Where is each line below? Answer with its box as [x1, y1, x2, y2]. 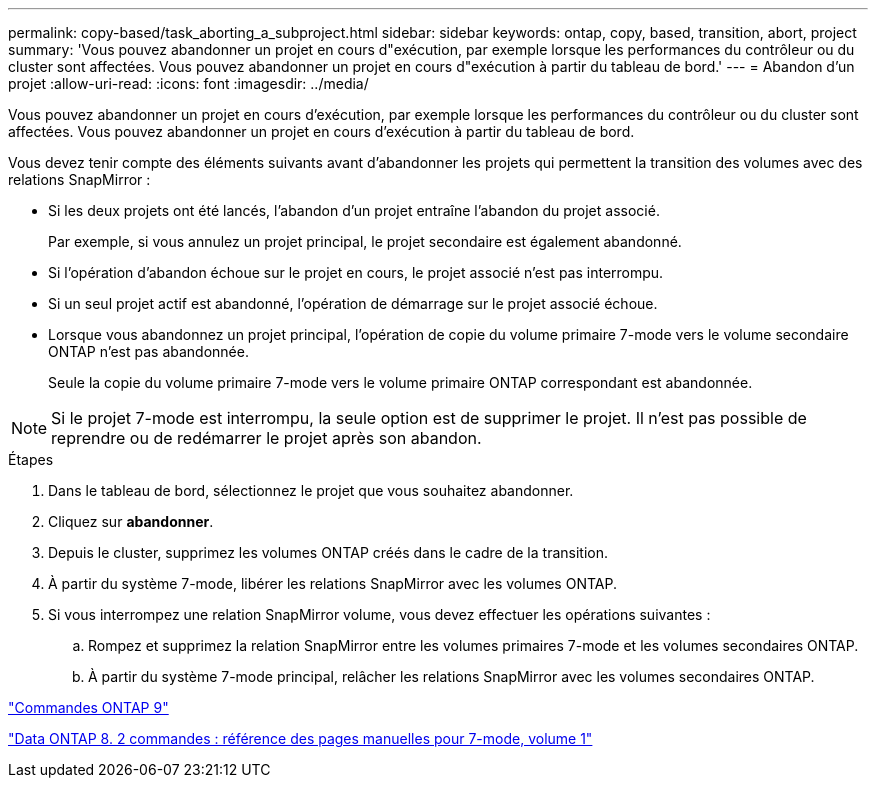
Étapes [8, 451, 54, 468]
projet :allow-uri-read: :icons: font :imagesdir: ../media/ [8, 75, 369, 92]
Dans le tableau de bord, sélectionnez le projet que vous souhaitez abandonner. [48, 482, 574, 499]
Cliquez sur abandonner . [48, 513, 214, 530]
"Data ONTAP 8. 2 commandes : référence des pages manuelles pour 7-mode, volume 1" [8, 730, 593, 747]
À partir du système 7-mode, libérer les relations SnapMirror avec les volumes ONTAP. [48, 575, 617, 592]
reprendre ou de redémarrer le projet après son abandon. [51, 428, 482, 448]
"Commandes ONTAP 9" [8, 699, 169, 716]
